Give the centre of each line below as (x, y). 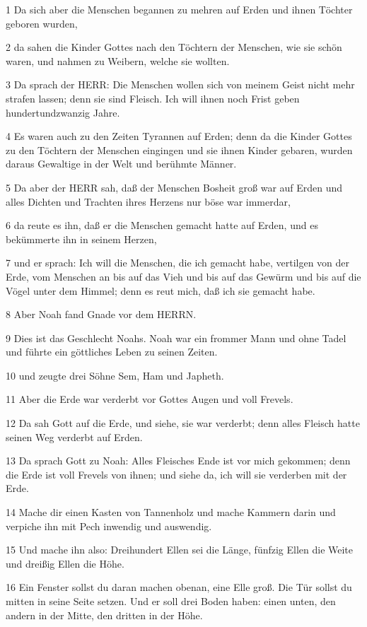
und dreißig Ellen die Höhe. (65, 563)
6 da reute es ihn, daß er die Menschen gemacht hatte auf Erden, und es (162, 225)
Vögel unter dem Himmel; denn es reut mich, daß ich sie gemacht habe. (161, 290)
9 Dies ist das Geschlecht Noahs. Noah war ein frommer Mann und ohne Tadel (176, 338)
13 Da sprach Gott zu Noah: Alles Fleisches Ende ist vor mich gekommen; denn (178, 461)
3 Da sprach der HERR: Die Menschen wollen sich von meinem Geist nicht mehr (180, 84)
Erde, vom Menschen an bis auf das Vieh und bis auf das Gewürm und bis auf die (183, 276)
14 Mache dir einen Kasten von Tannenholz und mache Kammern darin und (171, 512)
